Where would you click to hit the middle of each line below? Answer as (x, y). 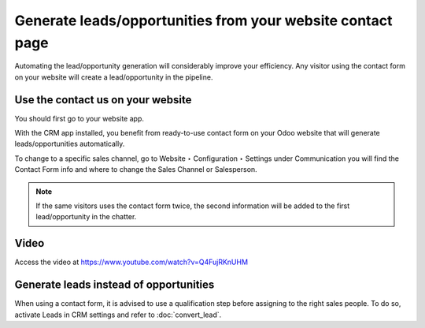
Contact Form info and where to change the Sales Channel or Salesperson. (136, 170)
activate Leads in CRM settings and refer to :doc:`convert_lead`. (118, 315)
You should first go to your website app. (79, 118)
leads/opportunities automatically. (70, 144)
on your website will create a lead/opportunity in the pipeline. (114, 77)
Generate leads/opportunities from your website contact (203, 20)
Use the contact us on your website (103, 100)
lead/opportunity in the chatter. (86, 217)
